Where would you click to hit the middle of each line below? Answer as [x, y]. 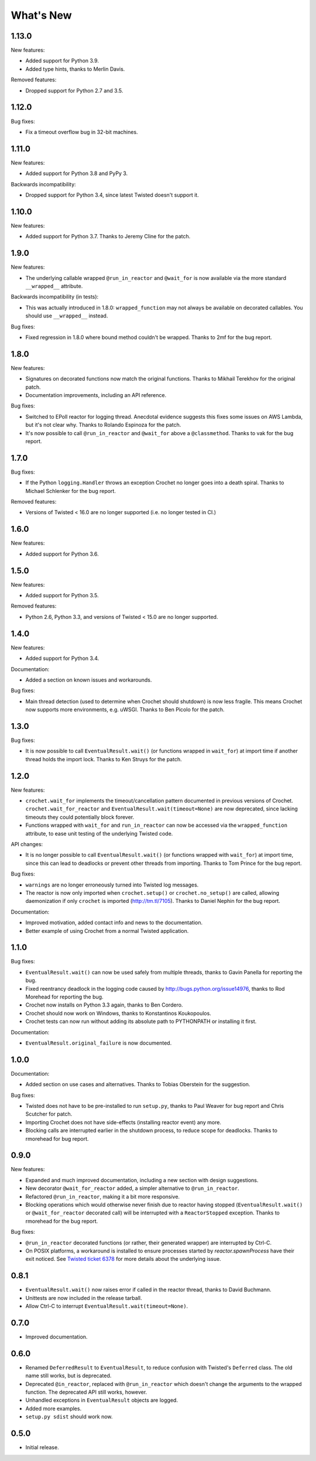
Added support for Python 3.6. [62, 554]
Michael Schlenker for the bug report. [71, 491]
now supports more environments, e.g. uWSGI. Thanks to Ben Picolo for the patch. [125, 710]
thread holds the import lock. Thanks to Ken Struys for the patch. [104, 759]
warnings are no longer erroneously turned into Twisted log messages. [112, 885]
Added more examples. [54, 1408]
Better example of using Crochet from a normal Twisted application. [107, 930]
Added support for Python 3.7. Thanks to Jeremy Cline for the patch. [108, 237]
